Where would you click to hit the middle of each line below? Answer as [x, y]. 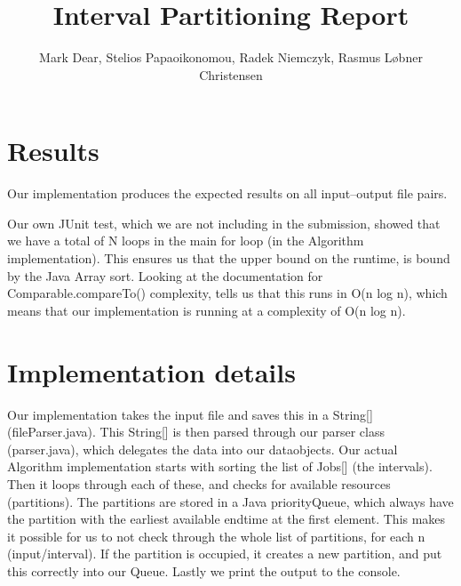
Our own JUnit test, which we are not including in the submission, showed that [224, 223]
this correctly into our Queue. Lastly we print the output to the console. [204, 570]
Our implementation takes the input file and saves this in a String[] [190, 414]
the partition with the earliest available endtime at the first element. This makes [227, 519]
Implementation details [151, 371]
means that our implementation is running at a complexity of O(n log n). [207, 310]
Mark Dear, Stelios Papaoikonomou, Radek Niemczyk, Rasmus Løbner [231, 57]
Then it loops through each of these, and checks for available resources [199, 483]
